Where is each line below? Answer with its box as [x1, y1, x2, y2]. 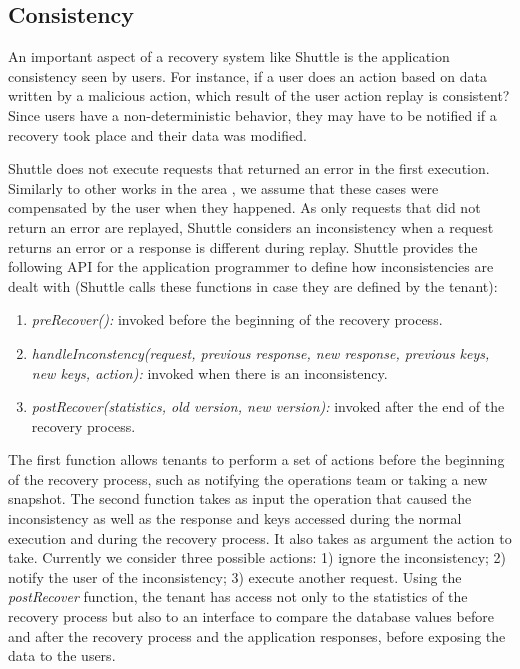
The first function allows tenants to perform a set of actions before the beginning [8, 449, 505, 470]
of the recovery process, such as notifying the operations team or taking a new [8, 468, 488, 489]
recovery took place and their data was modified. [8, 124, 307, 145]
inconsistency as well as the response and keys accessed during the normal [8, 508, 462, 529]
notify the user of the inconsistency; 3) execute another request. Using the [8, 566, 462, 587]
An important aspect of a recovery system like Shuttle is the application [8, 46, 450, 67]
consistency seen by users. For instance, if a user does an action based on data [8, 65, 487, 86]
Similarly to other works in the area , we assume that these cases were [8, 177, 439, 198]
